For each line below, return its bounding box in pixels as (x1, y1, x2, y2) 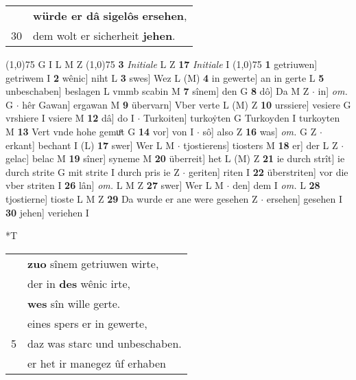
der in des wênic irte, (27, 275, 131, 291)
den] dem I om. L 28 (233, 178, 320, 192)
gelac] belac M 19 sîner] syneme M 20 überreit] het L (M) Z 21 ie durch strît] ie (5, 151, 345, 166)
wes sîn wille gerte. (27, 295, 121, 311)
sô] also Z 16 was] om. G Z (202, 124, 317, 138)
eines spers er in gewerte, (27, 315, 147, 331)
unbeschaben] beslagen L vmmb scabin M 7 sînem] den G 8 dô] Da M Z (5, 84, 309, 98)
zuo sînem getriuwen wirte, (27, 255, 159, 271)
